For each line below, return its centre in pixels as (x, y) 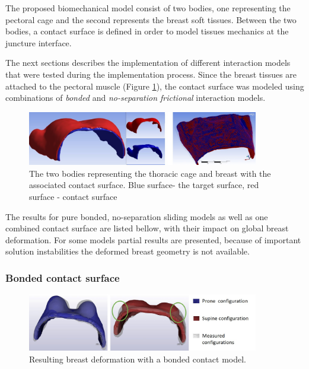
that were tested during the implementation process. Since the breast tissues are (151, 74)
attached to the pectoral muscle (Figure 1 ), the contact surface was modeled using (155, 86)
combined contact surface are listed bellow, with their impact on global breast (147, 228)
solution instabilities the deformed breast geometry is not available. (128, 251)
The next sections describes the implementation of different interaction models (148, 63)
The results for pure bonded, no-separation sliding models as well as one (137, 216)
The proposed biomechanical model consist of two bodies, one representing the (148, 8)
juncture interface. (39, 42)
